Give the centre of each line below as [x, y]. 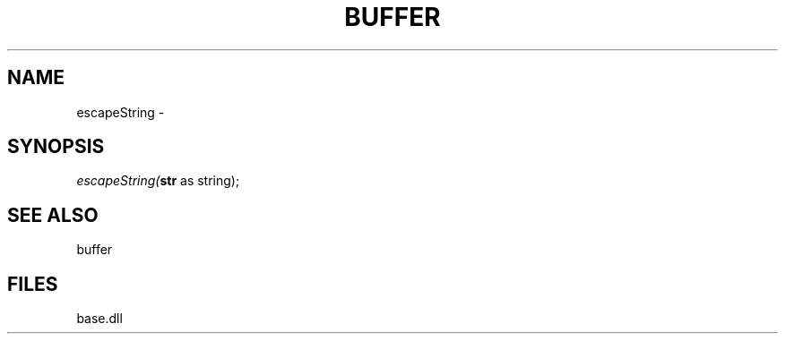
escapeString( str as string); [158, 181]
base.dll [99, 319]
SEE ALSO [53, 215]
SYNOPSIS [56, 147]
